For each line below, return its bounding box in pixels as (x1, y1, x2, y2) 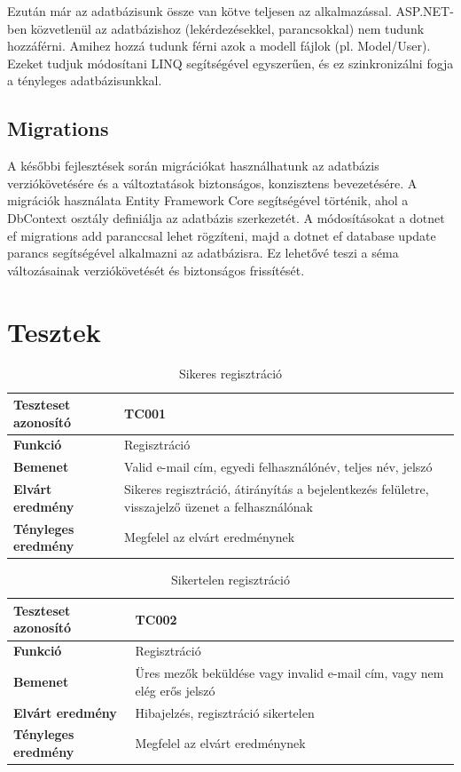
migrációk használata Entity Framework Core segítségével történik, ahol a (7, 191, 409, 210)
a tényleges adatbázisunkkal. (7, 71, 162, 90)
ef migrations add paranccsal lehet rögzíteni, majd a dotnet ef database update (7, 226, 436, 244)
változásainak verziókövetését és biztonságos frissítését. (7, 260, 305, 279)
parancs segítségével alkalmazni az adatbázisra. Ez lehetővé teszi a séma (7, 243, 399, 262)
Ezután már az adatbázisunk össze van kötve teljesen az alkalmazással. (7, 2, 392, 20)
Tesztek (7, 313, 101, 349)
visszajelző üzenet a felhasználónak (124, 497, 314, 515)
